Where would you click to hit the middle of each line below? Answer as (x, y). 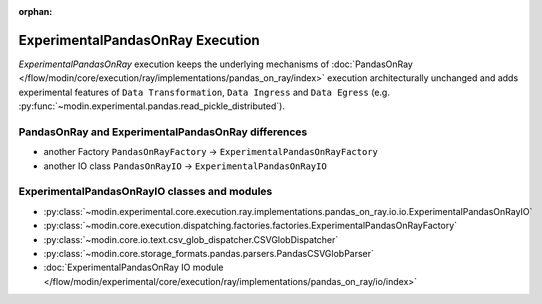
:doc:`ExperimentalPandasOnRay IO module (133, 267)
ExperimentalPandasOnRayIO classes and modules (145, 192)
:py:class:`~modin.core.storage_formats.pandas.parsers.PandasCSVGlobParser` (209, 253)
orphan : (35, 11)
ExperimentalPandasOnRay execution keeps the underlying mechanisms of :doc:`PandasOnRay (216, 64)
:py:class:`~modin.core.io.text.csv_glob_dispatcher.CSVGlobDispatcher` (191, 239)
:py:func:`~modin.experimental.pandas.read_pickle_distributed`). (151, 106)
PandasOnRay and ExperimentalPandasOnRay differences (163, 132)
